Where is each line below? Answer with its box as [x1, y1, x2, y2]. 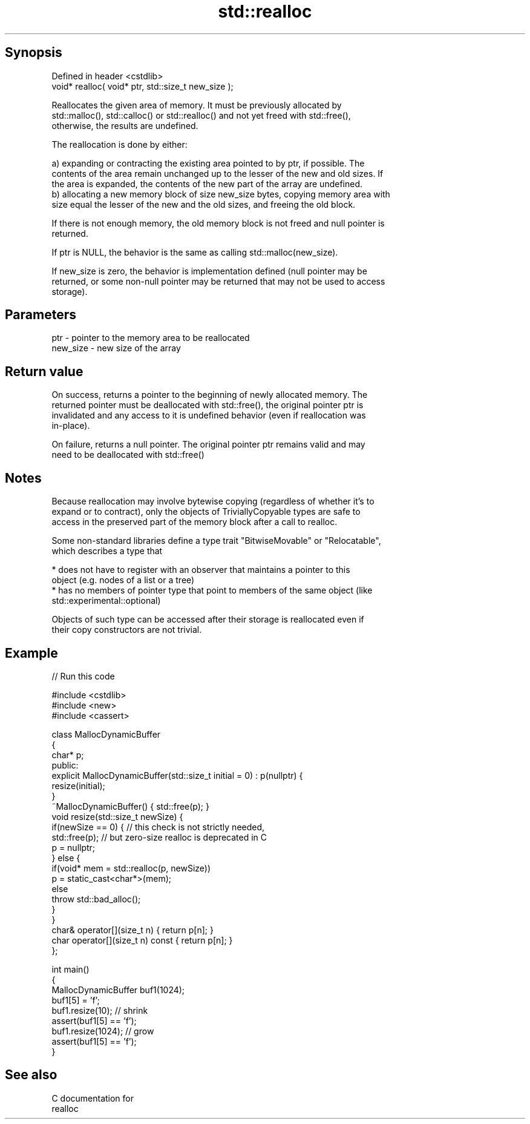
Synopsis [5, 45, 62, 61]
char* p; [51, 749, 84, 760]
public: [51, 759, 79, 770]
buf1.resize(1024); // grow [51, 1025, 154, 1036]
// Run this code [51, 670, 115, 681]
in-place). [51, 420, 90, 431]
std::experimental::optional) [51, 595, 161, 606]
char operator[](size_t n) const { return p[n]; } [51, 934, 233, 945]
